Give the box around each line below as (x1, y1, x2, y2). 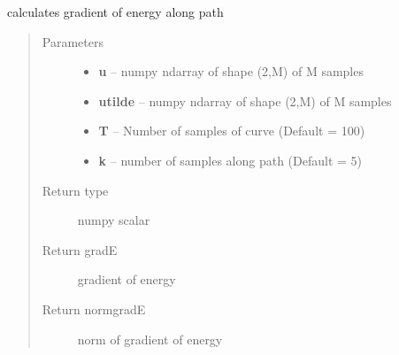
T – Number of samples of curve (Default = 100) (98, 121, 365, 140)
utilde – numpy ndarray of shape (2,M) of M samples (98, 91, 392, 110)
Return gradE (42, 240, 118, 259)
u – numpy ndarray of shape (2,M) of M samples (98, 62, 364, 81)
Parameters (42, 32, 104, 50)
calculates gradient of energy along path (7, 3, 224, 20)
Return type (42, 181, 109, 199)
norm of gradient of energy (77, 329, 223, 348)
